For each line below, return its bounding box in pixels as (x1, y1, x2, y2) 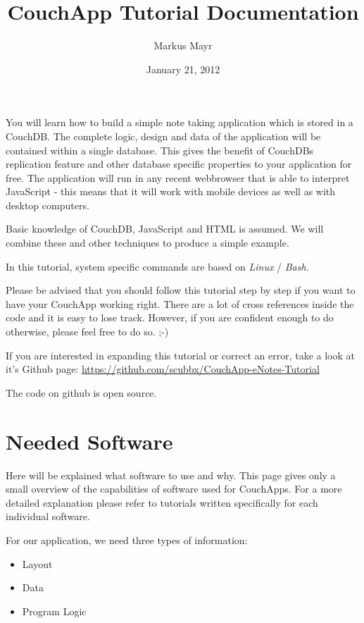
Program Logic (22, 603, 87, 618)
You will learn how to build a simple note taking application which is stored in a (6, 115, 353, 130)
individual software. (6, 509, 90, 524)
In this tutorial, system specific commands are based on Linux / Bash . (6, 259, 309, 273)
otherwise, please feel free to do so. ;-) (6, 324, 169, 339)
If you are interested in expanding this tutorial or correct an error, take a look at (6, 347, 355, 362)
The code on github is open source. (6, 385, 157, 400)
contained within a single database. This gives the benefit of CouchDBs (6, 142, 314, 157)
